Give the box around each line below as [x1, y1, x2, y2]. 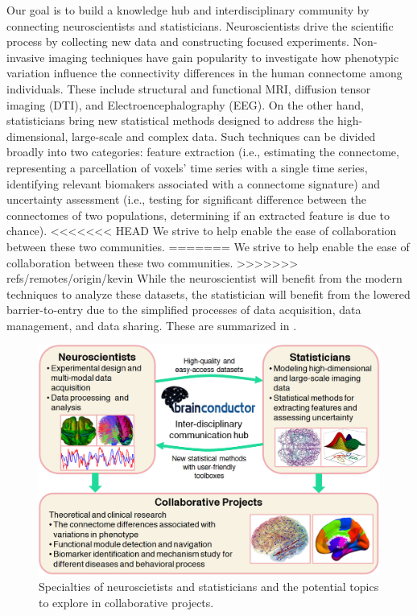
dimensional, [6, 127, 68, 144]
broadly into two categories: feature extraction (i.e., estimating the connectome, [6, 143, 399, 160]
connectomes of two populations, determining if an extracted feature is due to [6, 206, 390, 223]
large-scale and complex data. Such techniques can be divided [71, 127, 376, 144]
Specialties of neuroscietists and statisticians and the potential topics [39, 578, 379, 595]
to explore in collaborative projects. [39, 593, 214, 610]
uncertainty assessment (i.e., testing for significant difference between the [6, 191, 366, 208]
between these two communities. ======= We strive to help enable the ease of [6, 238, 410, 254]
